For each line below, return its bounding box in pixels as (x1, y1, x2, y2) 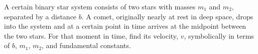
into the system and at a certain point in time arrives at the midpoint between (4, 21, 246, 31)
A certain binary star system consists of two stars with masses (4, 1, 196, 11)
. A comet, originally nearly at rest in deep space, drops (81, 11, 253, 21)
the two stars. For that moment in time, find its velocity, (4, 30, 178, 41)
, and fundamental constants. (42, 40, 131, 51)
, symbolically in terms (184, 30, 254, 41)
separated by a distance (4, 11, 77, 21)
